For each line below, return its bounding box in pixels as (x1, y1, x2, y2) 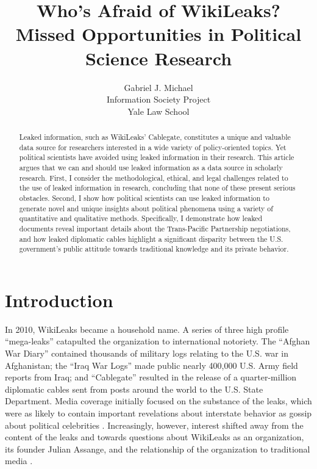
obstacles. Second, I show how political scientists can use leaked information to (19, 193, 269, 203)
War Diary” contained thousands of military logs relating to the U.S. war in (5, 347, 288, 360)
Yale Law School (127, 104, 190, 117)
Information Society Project (106, 93, 211, 106)
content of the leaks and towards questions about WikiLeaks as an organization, (5, 431, 304, 443)
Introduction (5, 287, 113, 312)
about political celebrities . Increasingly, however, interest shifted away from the (5, 418, 304, 431)
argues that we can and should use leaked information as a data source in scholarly (19, 162, 283, 173)
